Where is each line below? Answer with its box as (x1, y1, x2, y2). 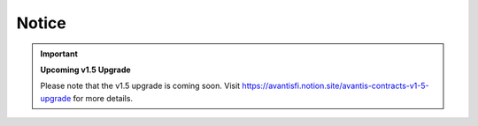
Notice (16, 13, 66, 33)
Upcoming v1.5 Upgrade (40, 64, 132, 75)
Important (40, 48, 79, 59)
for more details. (73, 93, 133, 103)
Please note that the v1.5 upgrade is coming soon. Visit (40, 80, 241, 92)
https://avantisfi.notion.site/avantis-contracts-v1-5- (242, 80, 429, 92)
